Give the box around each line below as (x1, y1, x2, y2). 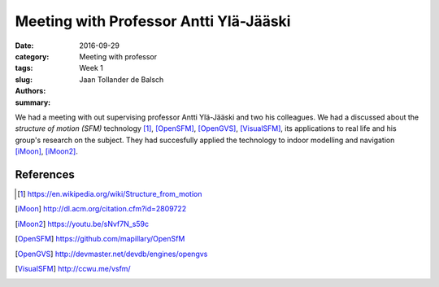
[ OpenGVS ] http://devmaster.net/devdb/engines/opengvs (15, 249, 208, 259)
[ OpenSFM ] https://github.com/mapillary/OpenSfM (15, 234, 185, 244)
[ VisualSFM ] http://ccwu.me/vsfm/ (15, 263, 131, 273)
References (15, 167, 75, 181)
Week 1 (79, 63, 103, 73)
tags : (15, 63, 33, 73)
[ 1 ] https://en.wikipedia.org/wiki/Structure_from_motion (17, 189, 202, 198)
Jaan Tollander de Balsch (79, 74, 164, 85)
